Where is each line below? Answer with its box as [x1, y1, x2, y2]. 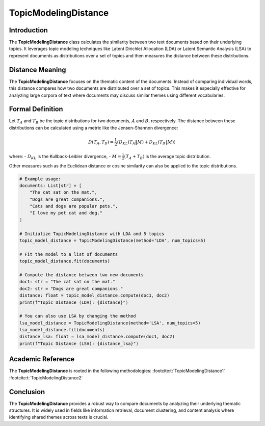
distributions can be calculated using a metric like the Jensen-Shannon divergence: [9, 125, 178, 131]
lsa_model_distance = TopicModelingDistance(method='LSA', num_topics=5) [19, 320, 201, 326]
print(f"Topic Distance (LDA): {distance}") [19, 299, 129, 305]
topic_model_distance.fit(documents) [19, 258, 110, 264]
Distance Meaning [9, 65, 66, 74]
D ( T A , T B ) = [88, 139, 114, 146]
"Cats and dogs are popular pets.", [29, 204, 118, 209]
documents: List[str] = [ [19, 183, 82, 188]
